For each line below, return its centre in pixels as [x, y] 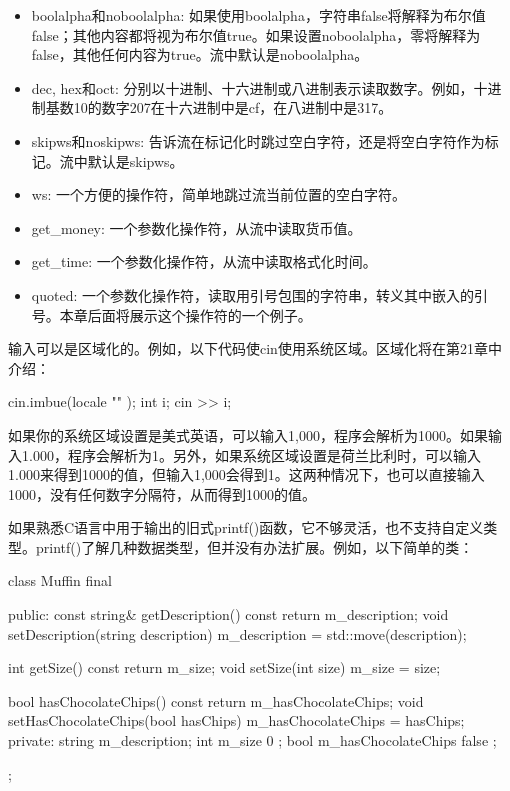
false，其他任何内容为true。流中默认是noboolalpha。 [200, 54]
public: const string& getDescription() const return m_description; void [228, 614]
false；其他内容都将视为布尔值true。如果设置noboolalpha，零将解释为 [256, 34]
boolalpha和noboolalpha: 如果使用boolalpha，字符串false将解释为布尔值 [258, 15]
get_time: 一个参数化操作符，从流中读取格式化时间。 [204, 261]
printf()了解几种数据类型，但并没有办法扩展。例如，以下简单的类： [254, 546]
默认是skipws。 [135, 160]
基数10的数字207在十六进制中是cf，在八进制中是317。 [219, 107]
